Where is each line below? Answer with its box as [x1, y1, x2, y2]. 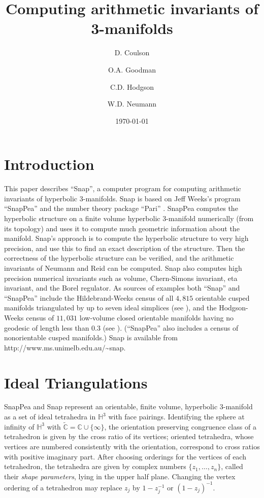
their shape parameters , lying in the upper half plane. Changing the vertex [4, 471, 236, 481]
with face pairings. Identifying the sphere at [108, 411, 245, 422]
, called [221, 461, 243, 472]
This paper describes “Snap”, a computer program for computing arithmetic [4, 183, 241, 194]
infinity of [4, 421, 35, 432]
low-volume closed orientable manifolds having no [79, 312, 234, 323]
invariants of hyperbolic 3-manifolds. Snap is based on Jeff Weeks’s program [4, 193, 241, 203]
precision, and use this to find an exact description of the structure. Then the [4, 242, 245, 253]
